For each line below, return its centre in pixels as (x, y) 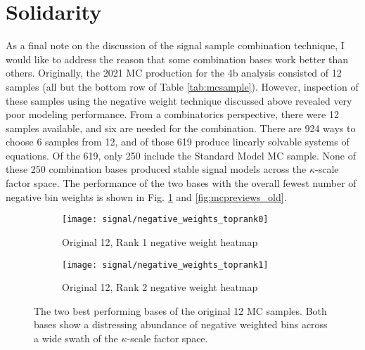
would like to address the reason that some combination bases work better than (177, 59)
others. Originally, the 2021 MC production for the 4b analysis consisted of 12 (174, 73)
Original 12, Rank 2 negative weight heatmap (160, 287)
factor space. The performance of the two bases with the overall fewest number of (181, 183)
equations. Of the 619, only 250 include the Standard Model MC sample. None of (181, 155)
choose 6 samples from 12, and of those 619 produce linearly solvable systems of (178, 142)
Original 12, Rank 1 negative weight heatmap (160, 241)
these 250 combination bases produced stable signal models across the (156, 169)
